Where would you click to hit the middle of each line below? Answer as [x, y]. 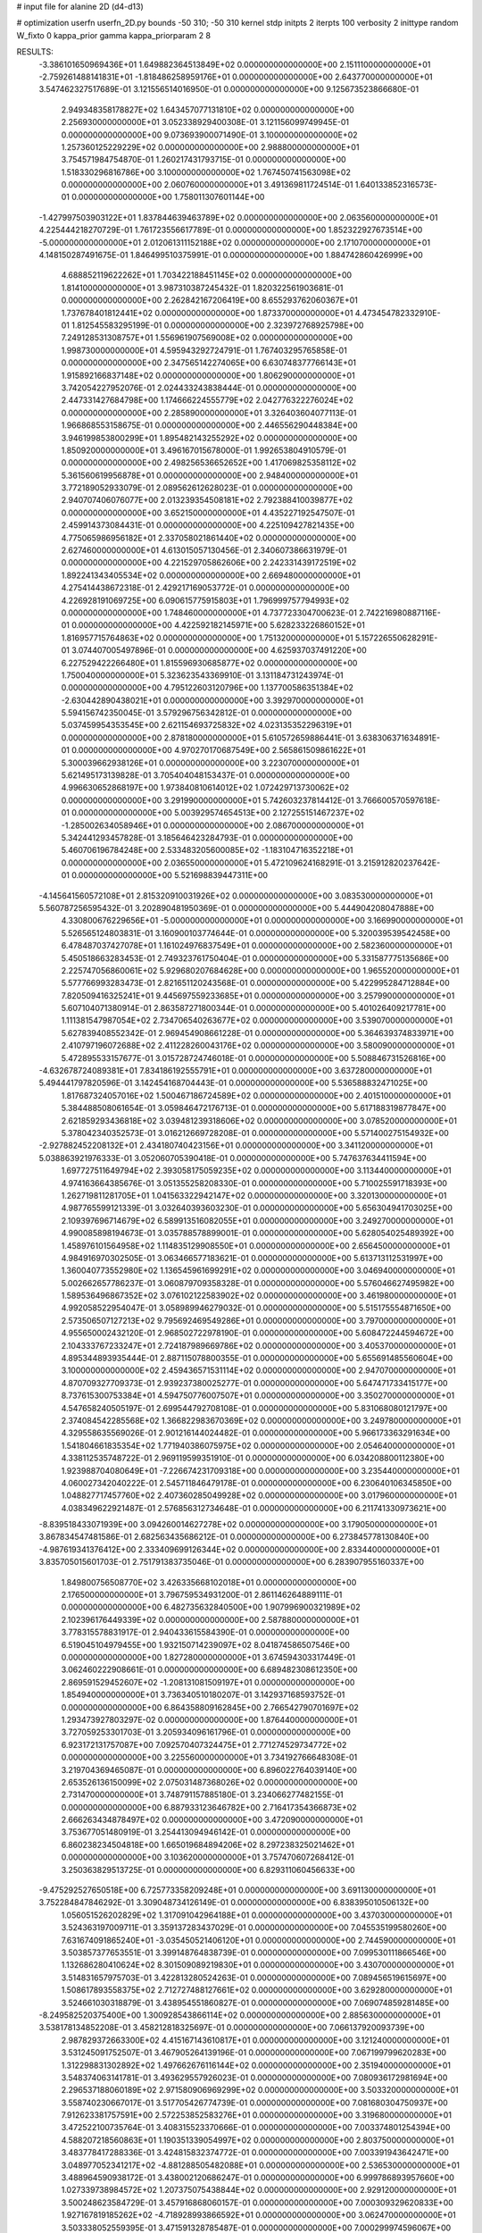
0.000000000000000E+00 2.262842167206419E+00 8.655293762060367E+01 [210, 300]
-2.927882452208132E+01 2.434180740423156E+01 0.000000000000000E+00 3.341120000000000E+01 [236, 1146]
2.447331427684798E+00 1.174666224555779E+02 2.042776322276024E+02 [208, 400]
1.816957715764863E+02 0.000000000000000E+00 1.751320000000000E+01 [207, 638]
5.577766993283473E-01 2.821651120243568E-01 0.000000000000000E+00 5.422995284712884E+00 [255, 983]
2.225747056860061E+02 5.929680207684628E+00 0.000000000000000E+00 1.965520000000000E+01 [260, 970]
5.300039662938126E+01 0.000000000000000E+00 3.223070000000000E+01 [210, 763]
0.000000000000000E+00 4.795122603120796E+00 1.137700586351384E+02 [208, 688]
